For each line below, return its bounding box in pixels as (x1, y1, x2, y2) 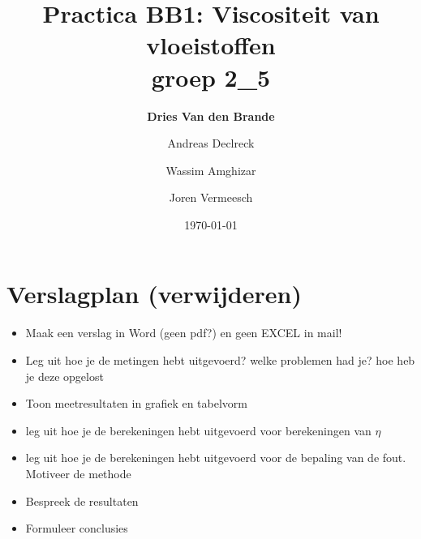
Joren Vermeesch (169, 189, 253, 206)
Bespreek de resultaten (25, 492, 139, 509)
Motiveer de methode (25, 464, 131, 481)
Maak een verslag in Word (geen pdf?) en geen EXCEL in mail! (25, 324, 342, 341)
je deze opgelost (25, 367, 104, 384)
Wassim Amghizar (165, 161, 256, 178)
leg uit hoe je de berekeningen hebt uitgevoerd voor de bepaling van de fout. (25, 449, 406, 466)
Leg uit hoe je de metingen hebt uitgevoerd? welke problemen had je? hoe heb (25, 352, 415, 368)
